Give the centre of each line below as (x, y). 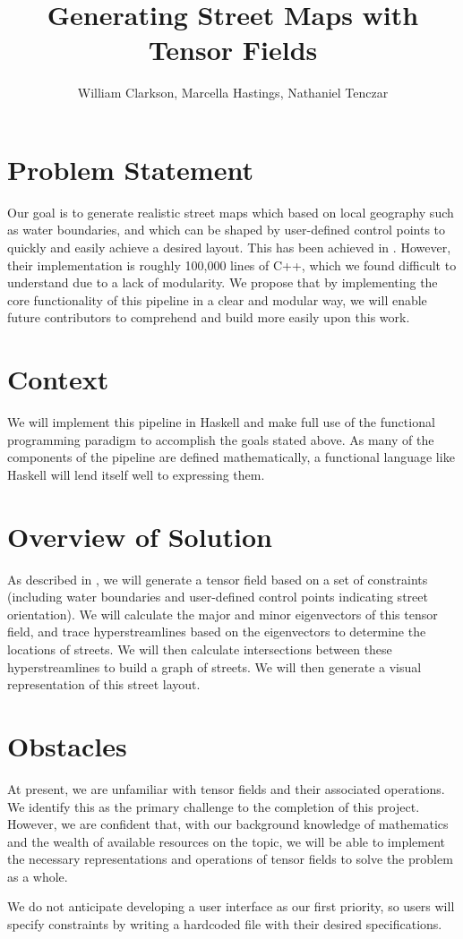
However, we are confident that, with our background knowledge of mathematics (228, 824)
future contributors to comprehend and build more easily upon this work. (209, 317)
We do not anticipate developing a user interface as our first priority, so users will (231, 906)
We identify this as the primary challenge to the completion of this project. (214, 806)
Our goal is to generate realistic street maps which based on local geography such (231, 212)
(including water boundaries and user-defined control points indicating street (218, 597)
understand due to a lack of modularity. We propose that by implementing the (223, 282)
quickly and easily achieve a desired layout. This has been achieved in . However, (229, 248)
